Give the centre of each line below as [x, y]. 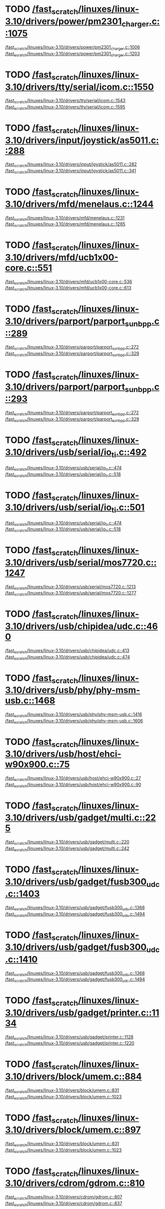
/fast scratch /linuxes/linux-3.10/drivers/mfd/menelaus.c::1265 [65, 225]
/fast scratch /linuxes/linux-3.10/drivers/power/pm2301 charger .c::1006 [72, 48]
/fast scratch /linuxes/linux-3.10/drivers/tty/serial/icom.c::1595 [65, 107]
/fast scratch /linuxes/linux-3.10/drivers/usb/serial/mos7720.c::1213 [70, 587]
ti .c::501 [128, 508]
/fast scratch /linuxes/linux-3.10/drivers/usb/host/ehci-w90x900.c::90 [73, 785]
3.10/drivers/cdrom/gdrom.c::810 [75, 1183]
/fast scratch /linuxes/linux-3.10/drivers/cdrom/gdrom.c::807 [64, 1198]
